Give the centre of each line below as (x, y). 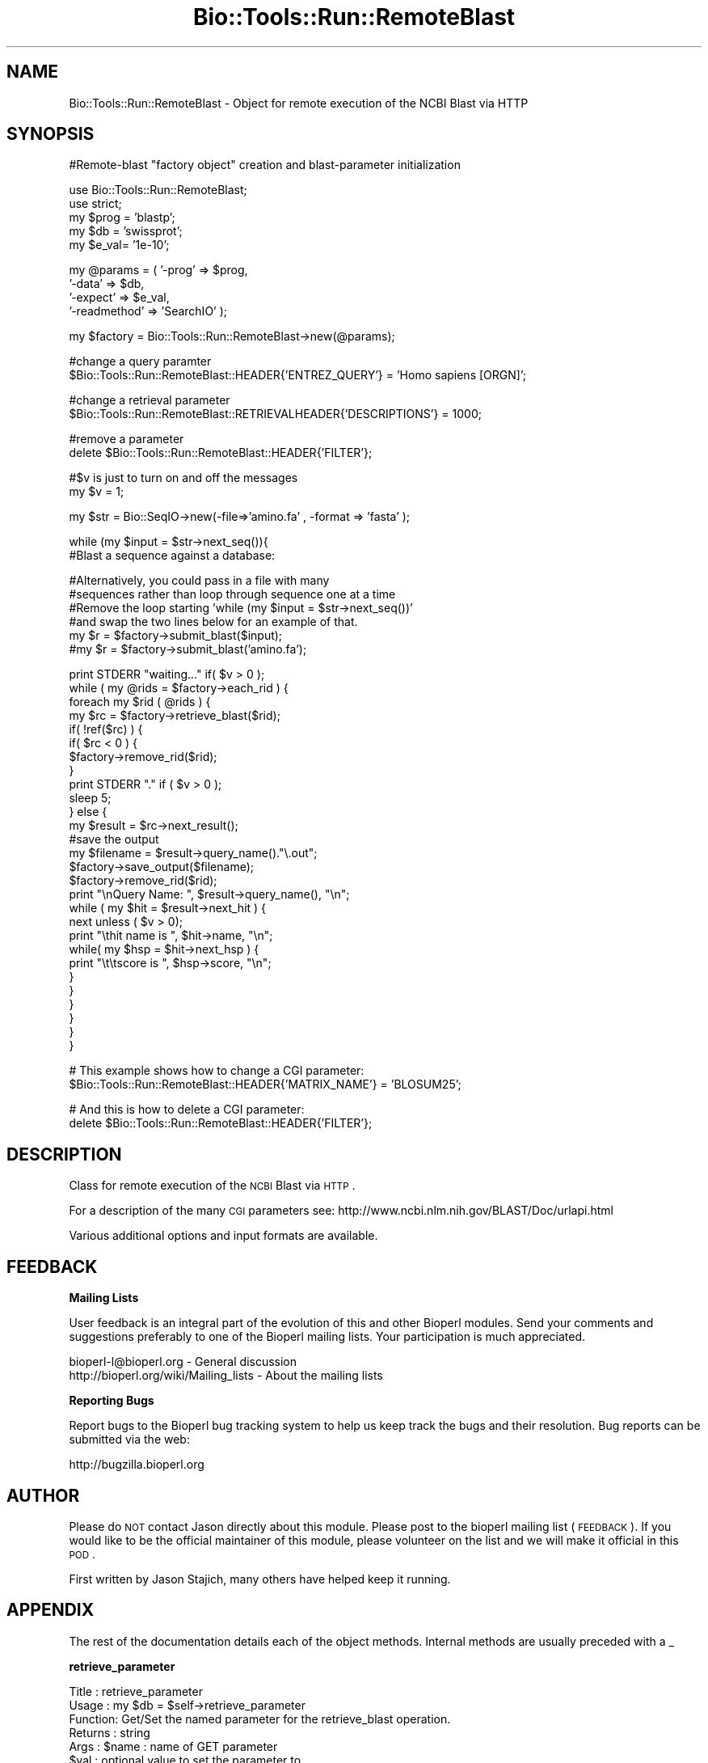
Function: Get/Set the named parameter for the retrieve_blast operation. (260, 1719)
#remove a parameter (126, 439)
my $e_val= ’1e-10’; (119, 245)
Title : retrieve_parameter (136, 1691)
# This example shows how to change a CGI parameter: (217, 1071)
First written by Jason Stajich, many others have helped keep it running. (260, 1579)
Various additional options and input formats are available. (223, 1236)
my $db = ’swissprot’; (126, 231)
